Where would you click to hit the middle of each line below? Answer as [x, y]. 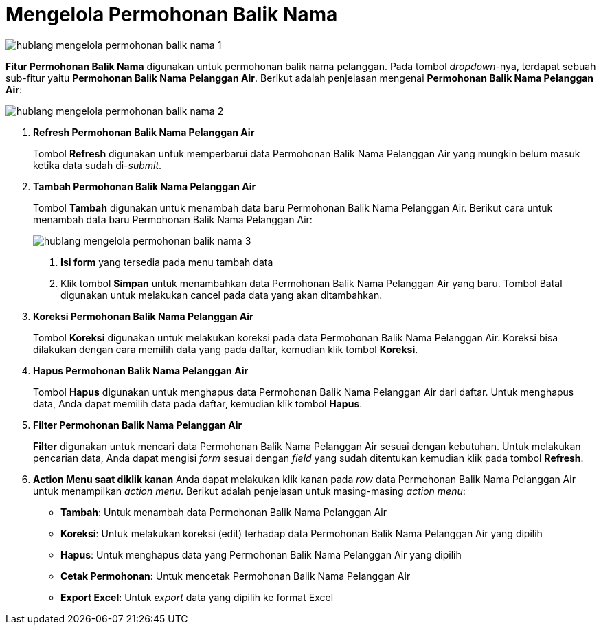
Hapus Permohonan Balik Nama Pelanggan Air [141, 370]
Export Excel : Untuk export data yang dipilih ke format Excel [197, 597]
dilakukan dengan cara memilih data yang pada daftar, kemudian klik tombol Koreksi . [226, 349]
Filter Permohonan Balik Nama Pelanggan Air [138, 425]
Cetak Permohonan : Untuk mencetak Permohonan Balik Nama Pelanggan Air [236, 576]
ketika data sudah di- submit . [98, 165]
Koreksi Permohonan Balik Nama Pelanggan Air [143, 316]
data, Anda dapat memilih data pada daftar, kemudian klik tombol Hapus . [198, 403]
